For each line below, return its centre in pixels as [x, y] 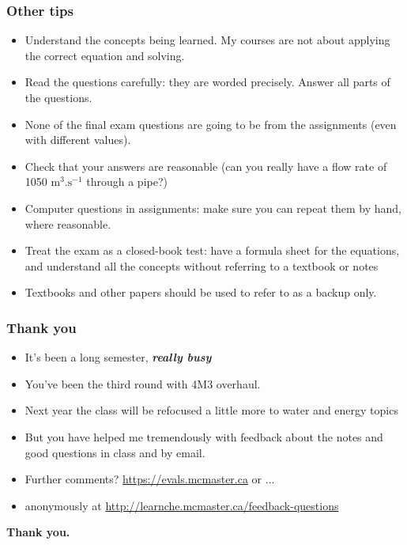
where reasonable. [68, 223]
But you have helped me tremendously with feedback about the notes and [204, 436]
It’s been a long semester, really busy [118, 357]
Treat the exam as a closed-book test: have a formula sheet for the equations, [212, 250]
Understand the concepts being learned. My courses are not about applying [207, 40]
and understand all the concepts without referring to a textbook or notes [202, 265]
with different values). [78, 140]
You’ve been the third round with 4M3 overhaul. [143, 383]
